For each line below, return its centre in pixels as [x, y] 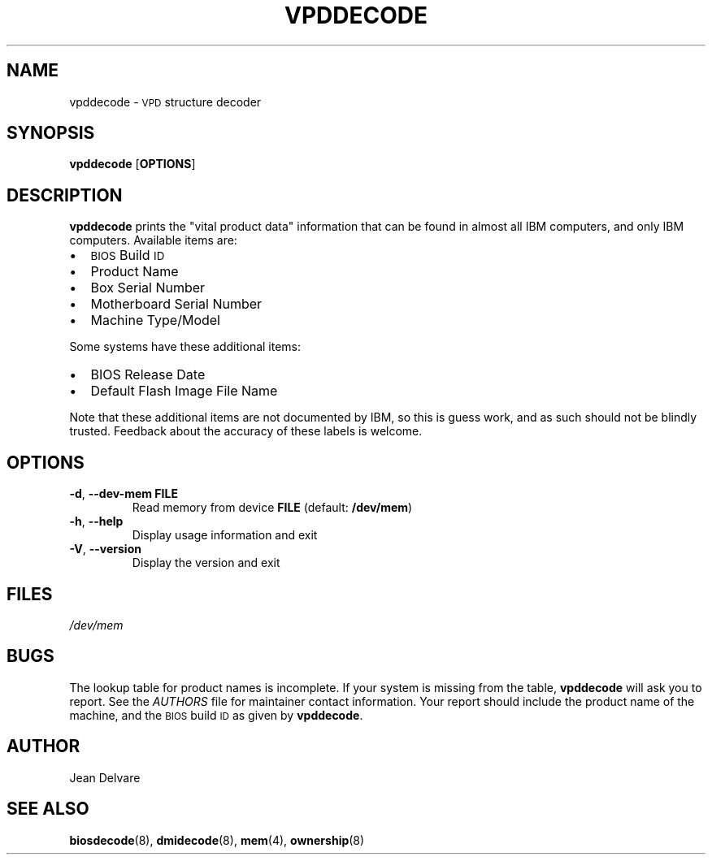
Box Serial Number [148, 288]
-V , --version [105, 549]
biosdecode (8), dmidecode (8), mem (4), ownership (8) [217, 840]
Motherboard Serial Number [176, 304]
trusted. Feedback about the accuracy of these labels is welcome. [246, 431]
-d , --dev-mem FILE [124, 494]
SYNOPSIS [51, 133]
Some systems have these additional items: [185, 347]
